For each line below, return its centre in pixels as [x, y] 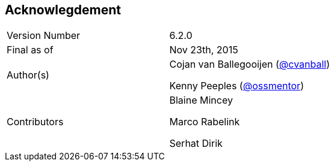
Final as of [30, 50]
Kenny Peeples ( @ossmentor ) [237, 86]
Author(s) [28, 75]
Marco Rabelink [205, 122]
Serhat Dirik [196, 144]
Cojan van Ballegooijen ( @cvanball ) [250, 64]
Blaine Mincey [201, 100]
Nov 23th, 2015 [204, 50]
